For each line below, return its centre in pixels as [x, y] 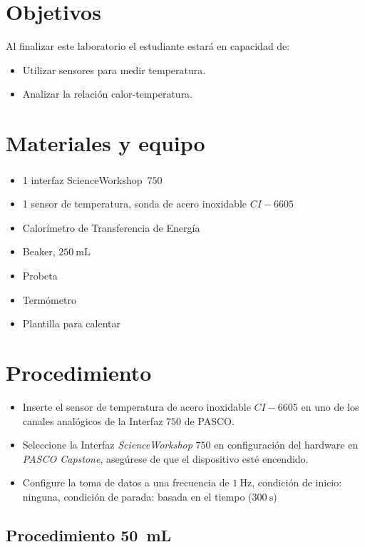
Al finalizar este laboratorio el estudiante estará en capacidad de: [148, 46]
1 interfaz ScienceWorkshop [82, 179]
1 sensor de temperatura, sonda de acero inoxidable [135, 204]
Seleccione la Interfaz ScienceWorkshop [107, 445]
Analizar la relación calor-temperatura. [108, 94]
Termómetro [49, 299]
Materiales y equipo [106, 143]
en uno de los [330, 406]
